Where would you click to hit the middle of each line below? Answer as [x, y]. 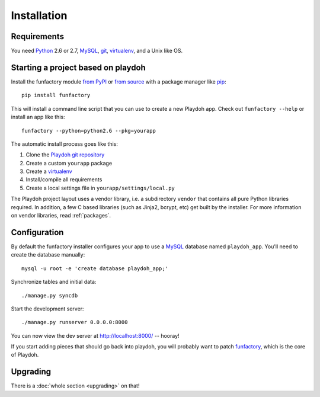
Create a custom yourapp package [69, 163]
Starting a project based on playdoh [79, 67]
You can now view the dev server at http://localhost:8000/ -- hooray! [95, 335]
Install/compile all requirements [64, 180]
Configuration [37, 232]
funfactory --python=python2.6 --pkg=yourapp [89, 131]
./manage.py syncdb [50, 295]
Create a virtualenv [49, 171]
